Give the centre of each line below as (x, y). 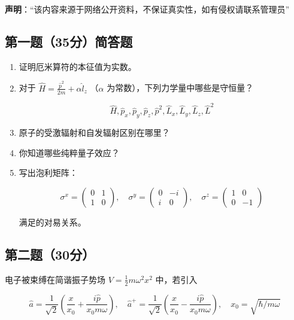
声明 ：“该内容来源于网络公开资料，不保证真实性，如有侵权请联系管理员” (147, 9)
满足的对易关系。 (52, 222)
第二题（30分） (50, 254)
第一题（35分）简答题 (69, 41)
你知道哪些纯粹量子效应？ (69, 152)
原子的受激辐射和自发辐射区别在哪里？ (94, 132)
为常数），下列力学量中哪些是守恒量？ (180, 88)
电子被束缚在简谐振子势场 (55, 279)
